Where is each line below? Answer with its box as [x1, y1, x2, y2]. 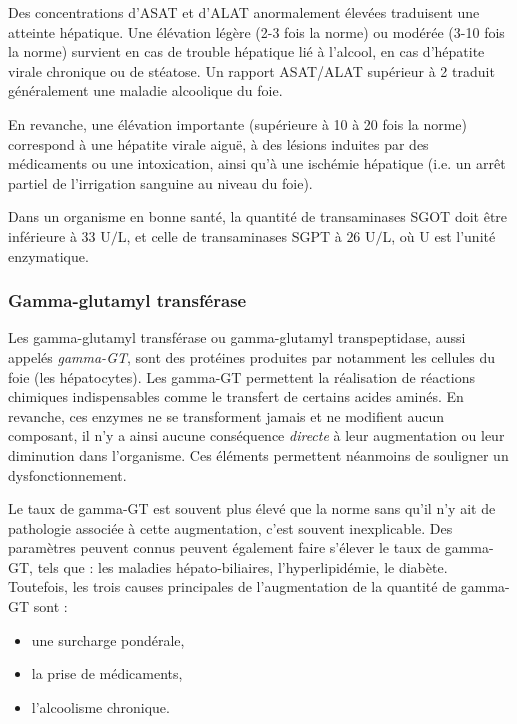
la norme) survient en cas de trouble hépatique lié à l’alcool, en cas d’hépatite [8, 41, 485, 62]
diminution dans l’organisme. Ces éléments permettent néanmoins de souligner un [8, 444, 509, 465]
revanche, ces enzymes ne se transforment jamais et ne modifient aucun [8, 405, 444, 426]
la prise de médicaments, [31, 663, 183, 684]
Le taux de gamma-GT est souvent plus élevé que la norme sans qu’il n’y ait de [8, 498, 496, 519]
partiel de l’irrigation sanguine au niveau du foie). [8, 172, 313, 193]
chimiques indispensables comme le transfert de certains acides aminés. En [8, 386, 464, 407]
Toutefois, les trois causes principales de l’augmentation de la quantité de [8, 576, 457, 597]
